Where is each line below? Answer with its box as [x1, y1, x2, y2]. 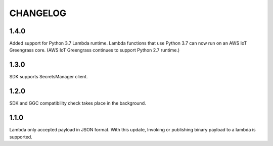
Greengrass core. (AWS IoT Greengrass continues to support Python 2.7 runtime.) [9, 47, 180, 53]
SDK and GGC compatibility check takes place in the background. [9, 100, 146, 106]
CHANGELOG [9, 8, 67, 19]
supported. [9, 134, 32, 140]
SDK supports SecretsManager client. [9, 74, 88, 80]
